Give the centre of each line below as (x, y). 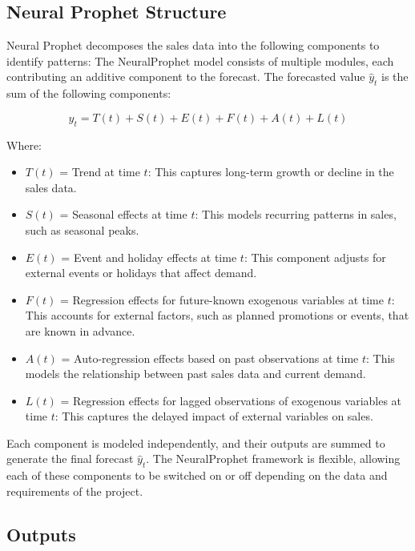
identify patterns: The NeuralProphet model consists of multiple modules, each (200, 60)
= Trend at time (100, 172)
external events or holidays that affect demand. (141, 273)
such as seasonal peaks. (82, 229)
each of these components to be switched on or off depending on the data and (197, 475)
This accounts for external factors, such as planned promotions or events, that (217, 315)
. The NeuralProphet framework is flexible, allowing (273, 458)
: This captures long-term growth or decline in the (271, 172)
